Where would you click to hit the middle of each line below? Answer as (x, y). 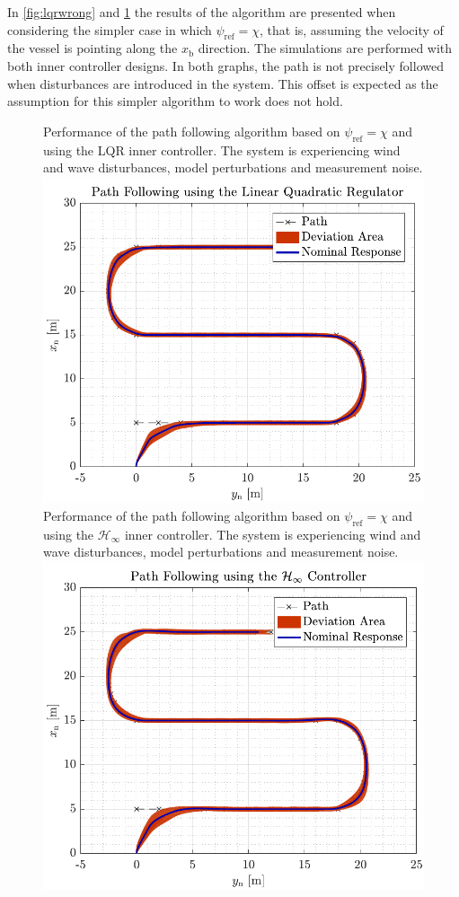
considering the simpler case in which (110, 29)
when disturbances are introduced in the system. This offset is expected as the (223, 83)
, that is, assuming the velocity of (352, 29)
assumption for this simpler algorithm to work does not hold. (175, 101)
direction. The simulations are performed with (325, 48)
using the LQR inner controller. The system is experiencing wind (222, 149)
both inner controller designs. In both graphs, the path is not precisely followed (225, 65)
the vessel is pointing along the (93, 48)
